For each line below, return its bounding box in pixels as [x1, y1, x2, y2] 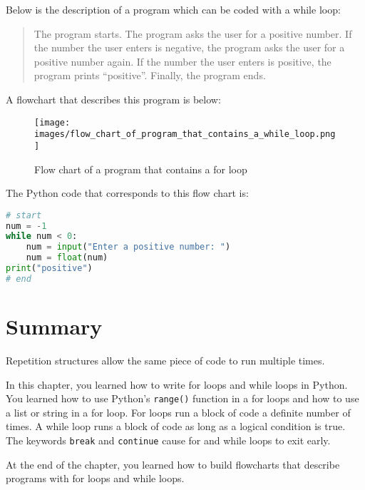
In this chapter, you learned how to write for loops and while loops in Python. [6, 377, 348, 392]
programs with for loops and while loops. [6, 471, 185, 486]
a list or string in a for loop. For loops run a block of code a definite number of [6, 404, 351, 419]
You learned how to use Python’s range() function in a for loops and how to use [6, 391, 359, 406]
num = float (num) [26, 252, 108, 263]
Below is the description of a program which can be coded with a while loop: [6, 2, 341, 16]
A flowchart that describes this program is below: [6, 91, 221, 106]
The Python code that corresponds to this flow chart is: [6, 185, 249, 200]
